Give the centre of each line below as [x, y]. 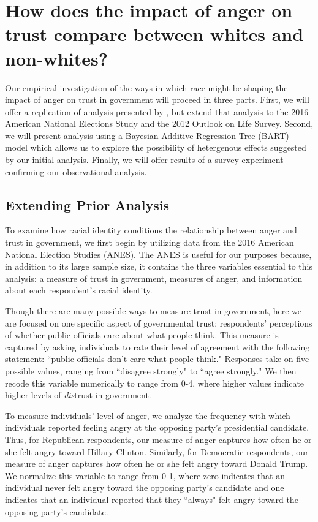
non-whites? [56, 58]
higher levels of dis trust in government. [78, 395]
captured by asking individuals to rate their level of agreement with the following [157, 346]
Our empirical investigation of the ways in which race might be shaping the [146, 87]
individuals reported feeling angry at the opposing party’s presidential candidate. [157, 427]
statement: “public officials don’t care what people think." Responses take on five [157, 359]
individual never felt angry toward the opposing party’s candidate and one [145, 487]
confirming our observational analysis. [76, 171]
